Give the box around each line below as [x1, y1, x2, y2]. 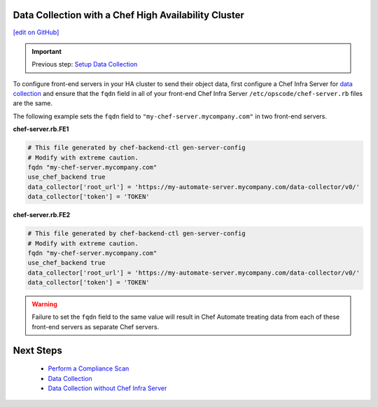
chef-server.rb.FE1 [13, 125, 69, 133]
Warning [31, 300, 57, 308]
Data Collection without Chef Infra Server [48, 384, 167, 392]
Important [31, 47, 62, 55]
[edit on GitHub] [13, 28, 59, 36]
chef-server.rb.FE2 [13, 211, 71, 219]
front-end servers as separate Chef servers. [31, 322, 160, 331]
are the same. [13, 99, 52, 108]
